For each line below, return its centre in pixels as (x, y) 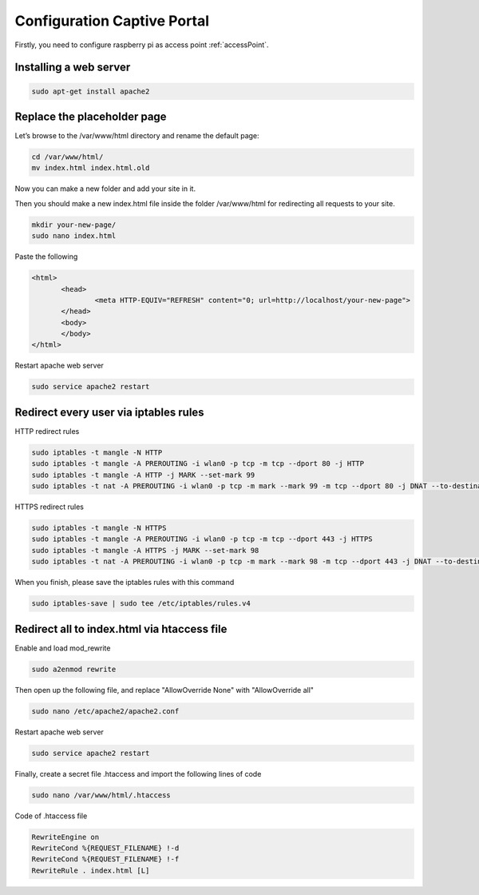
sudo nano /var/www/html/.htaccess (101, 795)
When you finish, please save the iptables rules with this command (125, 583)
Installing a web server (73, 68)
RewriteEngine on (65, 837)
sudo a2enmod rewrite (74, 669)
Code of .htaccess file (51, 816)
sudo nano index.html (74, 236)
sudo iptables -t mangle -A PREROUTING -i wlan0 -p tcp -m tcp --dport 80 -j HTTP (198, 464)
